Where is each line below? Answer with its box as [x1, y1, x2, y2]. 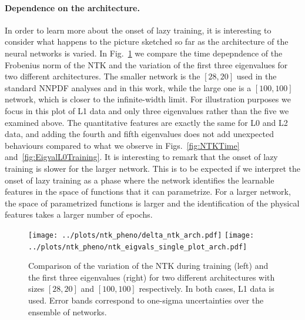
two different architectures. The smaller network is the [5, 70, 200, 82]
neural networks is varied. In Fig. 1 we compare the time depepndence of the [5, 46, 283, 59]
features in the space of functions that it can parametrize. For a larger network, [5, 185, 291, 198]
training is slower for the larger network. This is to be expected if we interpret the [5, 162, 301, 174]
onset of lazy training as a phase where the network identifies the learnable [5, 174, 274, 186]
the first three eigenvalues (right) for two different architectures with [28, 271, 275, 283]
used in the [236, 70, 277, 82]
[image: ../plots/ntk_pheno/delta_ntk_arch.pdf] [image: [28, 231, 254, 239]
